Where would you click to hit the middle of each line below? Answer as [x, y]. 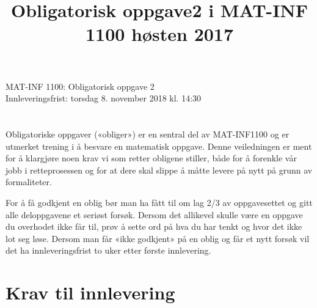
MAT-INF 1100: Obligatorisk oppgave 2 [80, 86]
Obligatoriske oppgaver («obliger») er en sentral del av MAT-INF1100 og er [148, 134]
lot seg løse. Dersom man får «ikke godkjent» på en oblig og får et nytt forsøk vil [158, 238]
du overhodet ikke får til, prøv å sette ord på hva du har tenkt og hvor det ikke [154, 226]
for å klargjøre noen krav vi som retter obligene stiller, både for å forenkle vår [151, 158]
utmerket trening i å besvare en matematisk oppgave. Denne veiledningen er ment [159, 146]
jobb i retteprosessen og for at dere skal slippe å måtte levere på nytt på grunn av [159, 170]
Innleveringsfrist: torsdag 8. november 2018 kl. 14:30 [104, 98]
